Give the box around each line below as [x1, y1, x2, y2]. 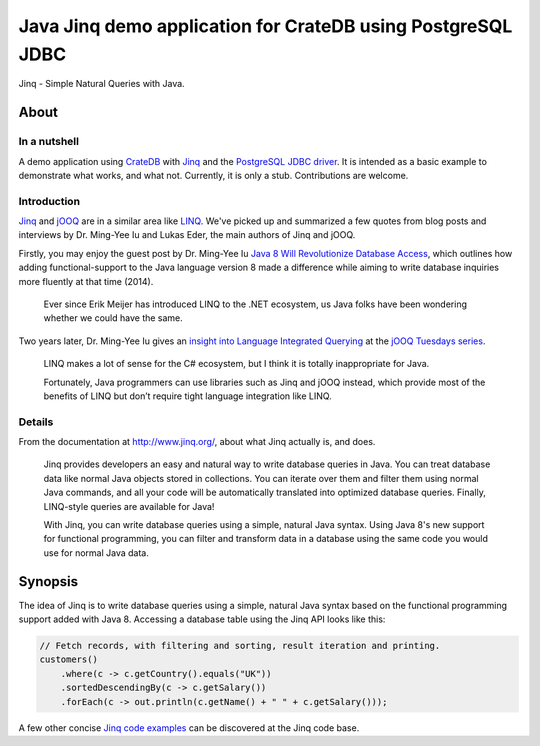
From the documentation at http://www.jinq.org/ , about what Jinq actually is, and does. [18, 436, 376, 448]
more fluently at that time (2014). [18, 275, 154, 287]
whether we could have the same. [43, 312, 184, 324]
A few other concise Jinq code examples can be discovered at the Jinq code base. [18, 721, 360, 734]
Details [18, 415, 54, 429]
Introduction [18, 194, 80, 208]
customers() [39, 654, 99, 665]
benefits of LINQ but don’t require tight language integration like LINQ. [43, 390, 332, 402]
